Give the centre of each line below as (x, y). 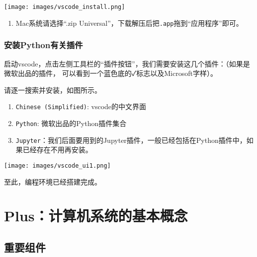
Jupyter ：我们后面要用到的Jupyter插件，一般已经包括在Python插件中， (131, 140)
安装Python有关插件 (43, 45)
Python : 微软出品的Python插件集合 (71, 123)
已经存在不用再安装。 (57, 150)
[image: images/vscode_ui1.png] (57, 165)
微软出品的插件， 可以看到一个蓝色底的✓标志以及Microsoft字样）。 (111, 73)
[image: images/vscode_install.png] (65, 7)
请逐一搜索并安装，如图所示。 (53, 90)
